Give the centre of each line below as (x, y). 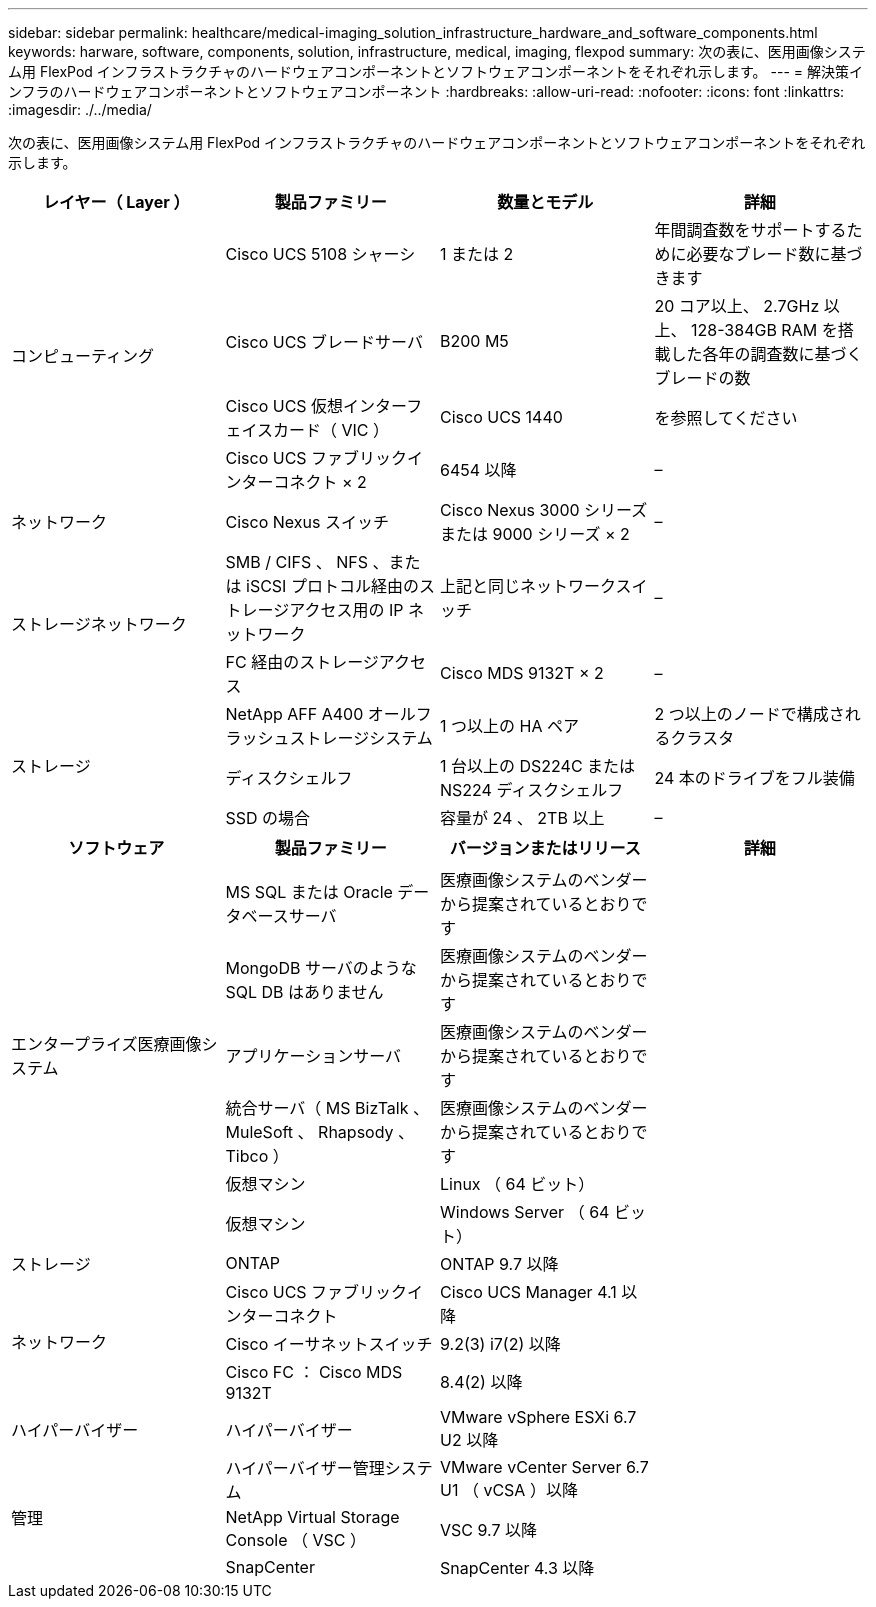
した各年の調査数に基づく (766, 354)
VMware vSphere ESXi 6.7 (538, 1417)
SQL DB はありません (304, 992)
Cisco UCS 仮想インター (316, 406)
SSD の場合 (268, 818)
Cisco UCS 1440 (501, 417)
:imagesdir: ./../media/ (80, 109)
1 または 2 (477, 254)
